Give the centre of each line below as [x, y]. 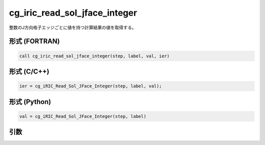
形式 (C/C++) [29, 71]
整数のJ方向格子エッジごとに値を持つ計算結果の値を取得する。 [73, 27]
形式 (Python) [30, 102]
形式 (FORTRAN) [34, 41]
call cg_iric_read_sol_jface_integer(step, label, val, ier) [94, 56]
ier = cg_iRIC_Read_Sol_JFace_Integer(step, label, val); [91, 86]
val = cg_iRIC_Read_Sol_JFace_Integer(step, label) [83, 116]
